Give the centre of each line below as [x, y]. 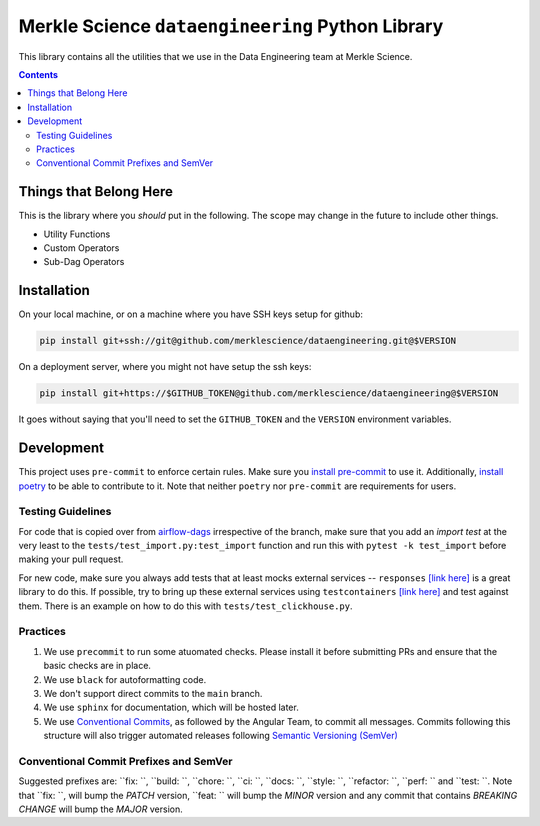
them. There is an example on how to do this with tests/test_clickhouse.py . [185, 606]
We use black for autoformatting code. [125, 679]
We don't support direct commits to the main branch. [153, 693]
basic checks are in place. [97, 666]
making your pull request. [71, 559]
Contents [38, 74]
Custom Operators [81, 247]
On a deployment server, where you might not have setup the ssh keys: [165, 367]
